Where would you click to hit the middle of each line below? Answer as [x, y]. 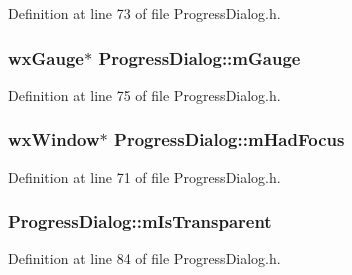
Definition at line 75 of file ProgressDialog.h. [144, 94]
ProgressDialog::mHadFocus [229, 139]
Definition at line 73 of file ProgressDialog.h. [144, 13]
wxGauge [46, 57]
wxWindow [54, 139]
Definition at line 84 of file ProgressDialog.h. [144, 258]
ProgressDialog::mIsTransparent [140, 221]
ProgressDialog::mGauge [199, 57]
